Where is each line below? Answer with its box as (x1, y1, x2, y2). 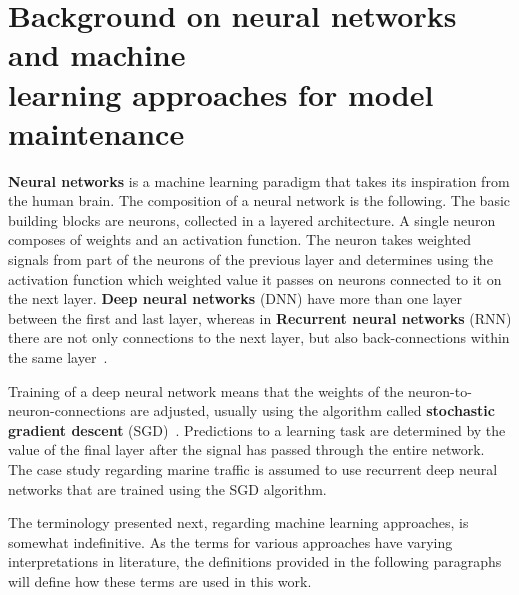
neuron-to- (408, 380, 472, 401)
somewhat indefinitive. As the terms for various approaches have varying (8, 531, 453, 552)
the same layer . (8, 347, 108, 368)
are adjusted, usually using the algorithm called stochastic (130, 400, 495, 421)
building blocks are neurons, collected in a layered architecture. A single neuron (8, 209, 496, 230)
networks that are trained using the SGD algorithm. (8, 478, 327, 499)
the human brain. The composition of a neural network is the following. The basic (8, 190, 511, 211)
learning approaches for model (8, 73, 434, 114)
